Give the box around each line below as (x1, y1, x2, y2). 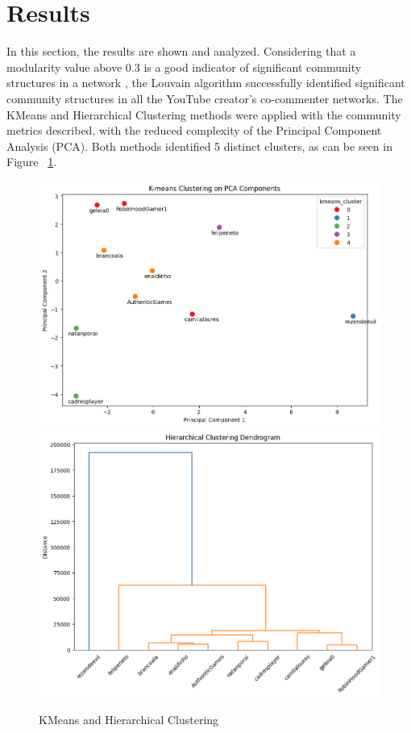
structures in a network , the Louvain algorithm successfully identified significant (6, 74, 405, 91)
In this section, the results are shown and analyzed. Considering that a (6, 43, 356, 60)
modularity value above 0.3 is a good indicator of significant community (6, 58, 362, 75)
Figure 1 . (6, 153, 57, 170)
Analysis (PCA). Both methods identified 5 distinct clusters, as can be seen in (6, 137, 392, 154)
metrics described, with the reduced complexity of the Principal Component (6, 122, 382, 139)
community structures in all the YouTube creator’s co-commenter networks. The (6, 90, 403, 106)
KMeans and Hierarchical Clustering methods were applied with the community (6, 106, 401, 123)
